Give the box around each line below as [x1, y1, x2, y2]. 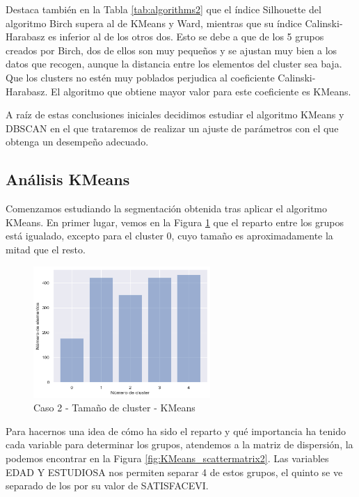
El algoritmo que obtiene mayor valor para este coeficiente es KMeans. [51, 84, 351, 98]
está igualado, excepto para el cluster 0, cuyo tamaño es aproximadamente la [6, 228, 333, 243]
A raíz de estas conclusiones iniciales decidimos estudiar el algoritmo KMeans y [6, 107, 344, 122]
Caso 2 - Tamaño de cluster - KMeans [33, 400, 196, 415]
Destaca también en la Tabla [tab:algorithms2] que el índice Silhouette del [6, 2, 321, 16]
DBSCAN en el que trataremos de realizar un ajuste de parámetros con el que [6, 120, 339, 135]
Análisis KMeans [6, 168, 130, 190]
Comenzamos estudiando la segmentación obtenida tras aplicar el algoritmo [6, 201, 328, 216]
